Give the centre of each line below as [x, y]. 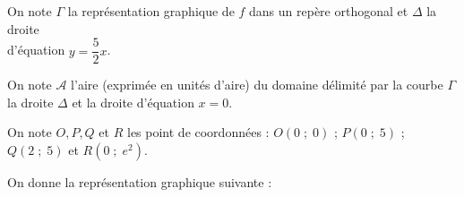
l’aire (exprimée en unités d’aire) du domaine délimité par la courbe [257, 85]
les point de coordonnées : [198, 132]
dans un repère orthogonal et [329, 11]
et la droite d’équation [133, 102]
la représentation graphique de [151, 11]
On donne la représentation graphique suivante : [140, 182]
